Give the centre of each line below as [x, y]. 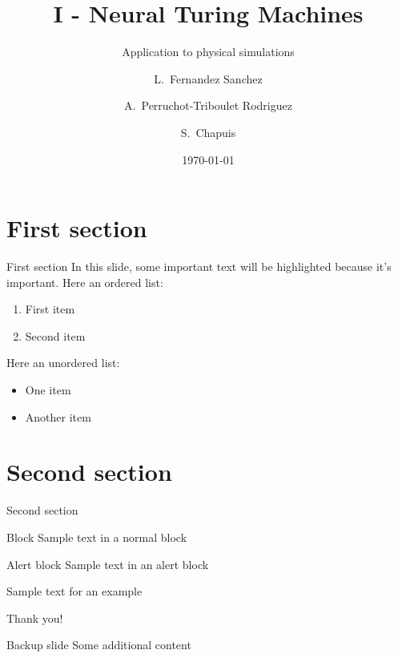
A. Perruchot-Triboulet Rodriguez [208, 105]
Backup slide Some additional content [99, 645]
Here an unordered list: [63, 363]
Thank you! [35, 618]
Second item [55, 335]
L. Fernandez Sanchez [208, 78]
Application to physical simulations [208, 52]
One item [48, 390]
